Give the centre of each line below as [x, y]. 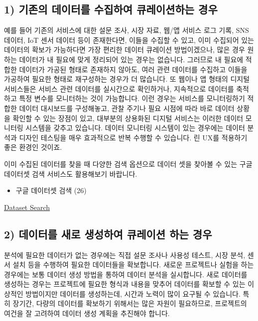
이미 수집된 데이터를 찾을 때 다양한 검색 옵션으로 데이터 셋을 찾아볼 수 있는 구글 [128, 163]
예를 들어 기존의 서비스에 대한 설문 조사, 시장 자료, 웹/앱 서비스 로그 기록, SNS [127, 30]
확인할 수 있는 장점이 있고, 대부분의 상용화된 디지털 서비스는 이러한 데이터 [128, 118]
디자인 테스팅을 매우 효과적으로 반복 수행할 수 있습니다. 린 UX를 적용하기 [133, 137]
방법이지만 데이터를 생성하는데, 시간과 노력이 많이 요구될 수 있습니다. [133, 293]
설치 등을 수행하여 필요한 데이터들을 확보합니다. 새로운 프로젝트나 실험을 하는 [133, 265]
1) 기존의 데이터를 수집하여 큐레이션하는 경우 [111, 9]
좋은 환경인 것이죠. [33, 147]
